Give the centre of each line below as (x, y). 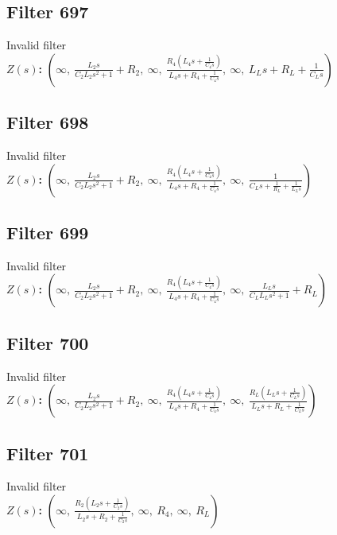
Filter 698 (48, 122)
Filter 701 (48, 453)
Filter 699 (48, 232)
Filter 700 (48, 342)
